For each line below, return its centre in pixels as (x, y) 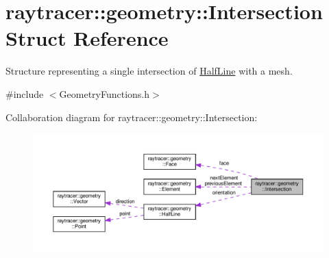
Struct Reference (87, 38)
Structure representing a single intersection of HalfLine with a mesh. (149, 71)
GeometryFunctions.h (105, 93)
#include (25, 93)
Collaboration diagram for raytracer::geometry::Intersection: (132, 117)
